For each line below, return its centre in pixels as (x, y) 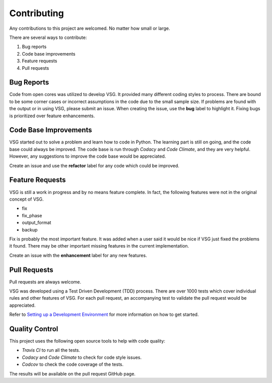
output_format (37, 223)
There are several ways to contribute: (48, 37)
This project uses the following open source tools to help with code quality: (87, 341)
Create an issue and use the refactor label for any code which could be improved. (94, 165)
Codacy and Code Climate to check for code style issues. (82, 357)
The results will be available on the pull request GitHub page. (73, 373)
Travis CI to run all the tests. (51, 350)
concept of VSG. (26, 199)
